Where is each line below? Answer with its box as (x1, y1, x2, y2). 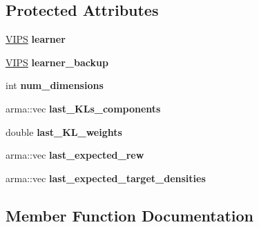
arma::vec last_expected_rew (6, 148, 144, 162)
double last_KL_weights (6, 124, 122, 139)
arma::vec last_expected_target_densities (6, 170, 206, 185)
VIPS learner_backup (6, 55, 108, 69)
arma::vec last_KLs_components (6, 101, 161, 115)
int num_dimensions (6, 78, 104, 92)
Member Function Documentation (6, 204, 254, 226)
